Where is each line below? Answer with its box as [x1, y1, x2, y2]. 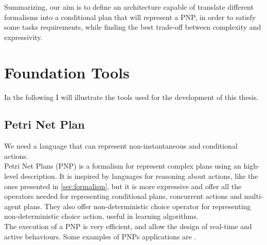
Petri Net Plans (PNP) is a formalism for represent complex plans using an [4, 160, 241, 171]
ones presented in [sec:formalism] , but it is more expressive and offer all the [4, 180, 242, 191]
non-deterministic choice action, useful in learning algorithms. [4, 211, 199, 221]
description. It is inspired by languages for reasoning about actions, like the [20, 171, 258, 181]
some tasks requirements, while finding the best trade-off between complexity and [4, 22, 261, 32]
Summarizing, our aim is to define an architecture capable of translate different [4, 2, 254, 12]
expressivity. [4, 31, 43, 42]
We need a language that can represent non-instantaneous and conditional [4, 140, 238, 151]
